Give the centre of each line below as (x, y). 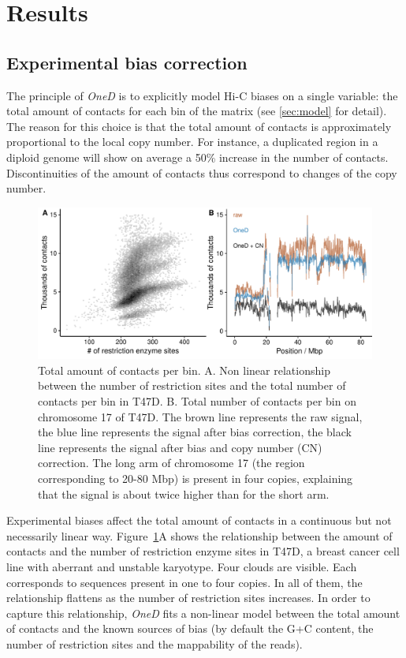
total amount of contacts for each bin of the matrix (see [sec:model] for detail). (197, 111)
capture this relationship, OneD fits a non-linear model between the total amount (203, 613)
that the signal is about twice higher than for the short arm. (184, 493)
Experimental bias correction (127, 62)
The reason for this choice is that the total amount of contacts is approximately (199, 126)
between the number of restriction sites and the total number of (192, 385)
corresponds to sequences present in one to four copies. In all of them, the (184, 582)
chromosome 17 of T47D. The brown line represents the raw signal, (200, 416)
